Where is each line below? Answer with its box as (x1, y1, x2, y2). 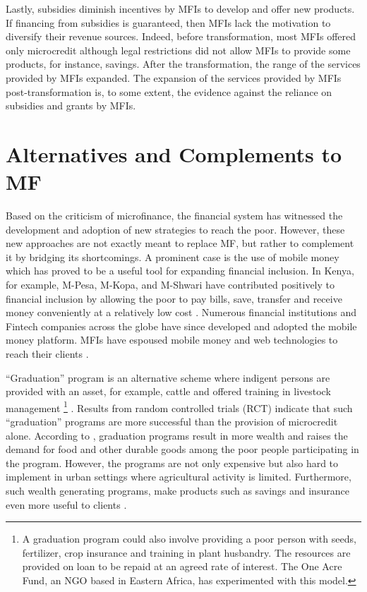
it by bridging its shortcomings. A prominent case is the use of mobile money (6, 249, 339, 264)
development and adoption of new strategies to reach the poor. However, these (6, 222, 345, 236)
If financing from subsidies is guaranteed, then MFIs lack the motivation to (6, 15, 331, 30)
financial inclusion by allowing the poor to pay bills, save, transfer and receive (6, 291, 342, 306)
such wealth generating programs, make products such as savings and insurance (6, 483, 349, 497)
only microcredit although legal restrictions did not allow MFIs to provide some (6, 42, 351, 57)
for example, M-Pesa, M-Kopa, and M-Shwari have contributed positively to (6, 277, 335, 292)
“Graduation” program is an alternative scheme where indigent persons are (6, 370, 330, 385)
